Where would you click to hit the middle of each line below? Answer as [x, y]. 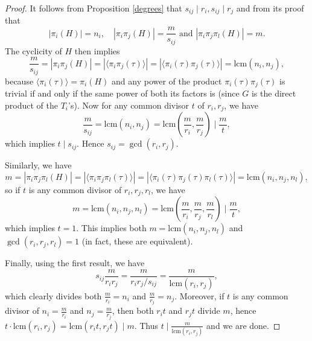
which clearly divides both [53, 295]
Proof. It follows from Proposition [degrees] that [94, 8]
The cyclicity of [33, 50]
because [19, 81]
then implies [97, 50]
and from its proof [270, 8]
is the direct [274, 93]
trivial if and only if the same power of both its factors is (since [122, 93]
